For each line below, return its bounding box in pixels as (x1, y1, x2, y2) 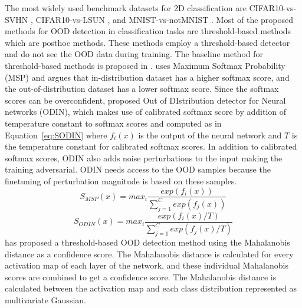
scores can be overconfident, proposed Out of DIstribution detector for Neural (5, 94, 286, 106)
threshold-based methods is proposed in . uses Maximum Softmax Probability (5, 59, 285, 71)
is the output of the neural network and (138, 128, 282, 141)
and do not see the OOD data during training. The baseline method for (5, 48, 264, 60)
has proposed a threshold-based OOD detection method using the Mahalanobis (5, 236, 290, 248)
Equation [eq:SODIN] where (5, 128, 107, 141)
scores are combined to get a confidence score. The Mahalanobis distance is (5, 270, 277, 283)
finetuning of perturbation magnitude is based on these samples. (5, 174, 237, 187)
